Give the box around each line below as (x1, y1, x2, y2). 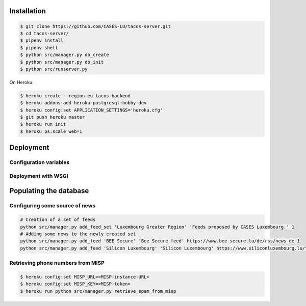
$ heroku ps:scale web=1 (20, 128, 83, 134)
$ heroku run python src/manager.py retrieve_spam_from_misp (20, 288, 176, 294)
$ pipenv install (20, 38, 64, 43)
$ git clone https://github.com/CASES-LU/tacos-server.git (20, 23, 171, 29)
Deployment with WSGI (9, 172, 68, 179)
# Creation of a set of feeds (20, 217, 96, 222)
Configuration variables (9, 159, 70, 166)
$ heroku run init (20, 121, 66, 127)
